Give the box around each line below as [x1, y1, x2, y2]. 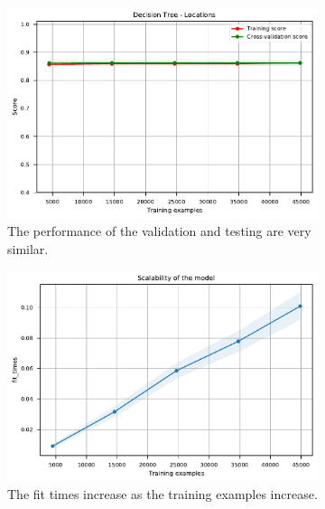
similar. [7, 239, 49, 258]
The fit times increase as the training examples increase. [7, 485, 318, 504]
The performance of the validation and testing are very [7, 222, 311, 240]
